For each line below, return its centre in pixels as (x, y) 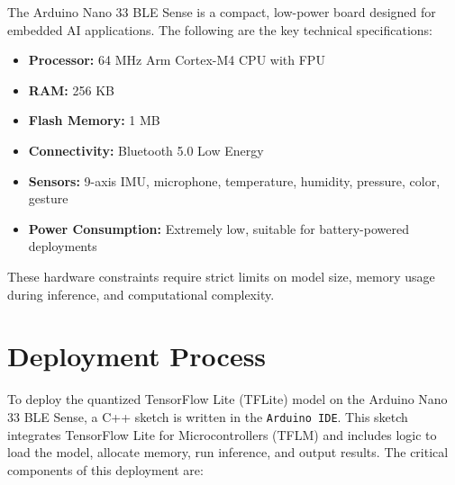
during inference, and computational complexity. (141, 294)
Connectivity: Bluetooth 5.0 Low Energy (146, 150)
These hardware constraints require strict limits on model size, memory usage (221, 276)
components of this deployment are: (105, 469)
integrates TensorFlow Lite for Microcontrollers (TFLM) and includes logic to (222, 434)
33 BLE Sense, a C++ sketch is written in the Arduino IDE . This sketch (208, 416)
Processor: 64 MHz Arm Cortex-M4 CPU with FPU (177, 60)
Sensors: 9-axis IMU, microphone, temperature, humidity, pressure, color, (234, 180)
